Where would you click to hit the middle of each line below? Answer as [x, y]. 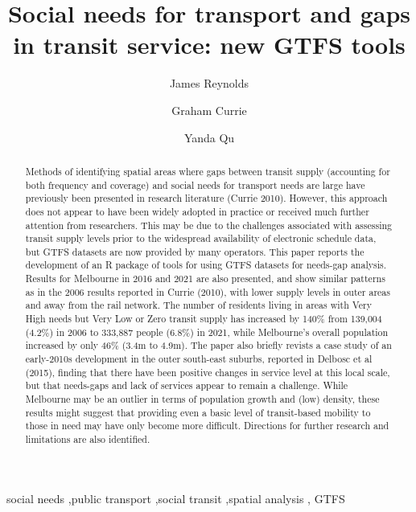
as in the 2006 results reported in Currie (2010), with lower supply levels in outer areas [208, 291]
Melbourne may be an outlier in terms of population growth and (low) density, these [202, 399]
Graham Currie [209, 110]
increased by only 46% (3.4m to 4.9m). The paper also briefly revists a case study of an [208, 345]
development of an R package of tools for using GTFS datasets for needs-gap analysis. [206, 265]
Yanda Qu [209, 137]
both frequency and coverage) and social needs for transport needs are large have [195, 184]
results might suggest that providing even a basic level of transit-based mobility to [198, 412]
